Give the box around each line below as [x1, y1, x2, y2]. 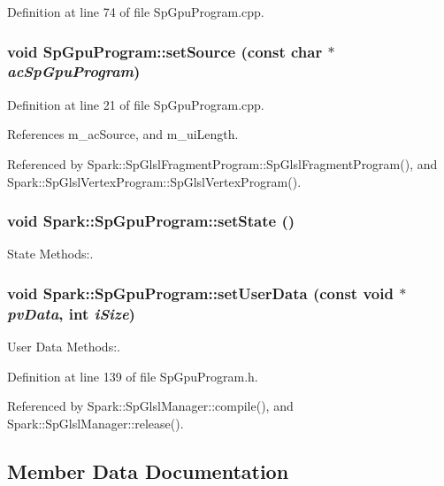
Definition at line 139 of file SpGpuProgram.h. [7, 366, 258, 385]
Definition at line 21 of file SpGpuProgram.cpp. [7, 95, 264, 113]
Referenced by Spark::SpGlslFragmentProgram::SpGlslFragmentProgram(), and [7, 154, 438, 173]
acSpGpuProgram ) [7, 60, 141, 82]
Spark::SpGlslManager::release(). [7, 413, 184, 432]
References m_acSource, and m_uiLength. [7, 125, 239, 143]
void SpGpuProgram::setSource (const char [7, 40, 323, 62]
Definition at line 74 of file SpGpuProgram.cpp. [7, 3, 264, 20]
